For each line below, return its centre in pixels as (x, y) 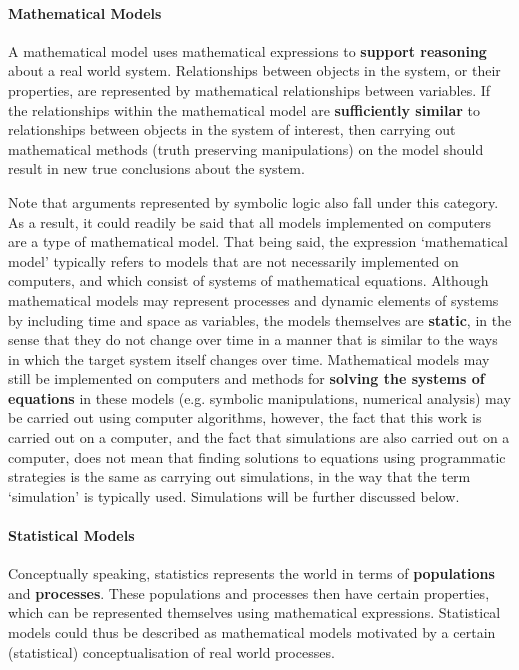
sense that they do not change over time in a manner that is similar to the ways (253, 339)
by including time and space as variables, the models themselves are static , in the (260, 319)
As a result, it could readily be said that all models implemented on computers (250, 221)
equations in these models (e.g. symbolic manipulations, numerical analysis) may (259, 397)
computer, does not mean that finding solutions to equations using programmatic (257, 456)
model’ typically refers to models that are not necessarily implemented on (233, 260)
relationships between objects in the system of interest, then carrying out (232, 129)
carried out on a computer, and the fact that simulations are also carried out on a (259, 437)
